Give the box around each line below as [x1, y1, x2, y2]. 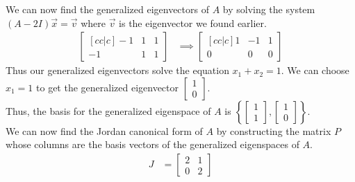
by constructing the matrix [216, 123, 331, 138]
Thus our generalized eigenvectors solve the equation [6, 63, 229, 78]
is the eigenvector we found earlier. [119, 15, 267, 30]
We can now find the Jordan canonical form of [6, 123, 203, 138]
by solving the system [222, 2, 315, 16]
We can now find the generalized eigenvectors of [6, 2, 209, 16]
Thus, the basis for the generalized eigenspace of [6, 103, 211, 118]
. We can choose [281, 63, 349, 78]
